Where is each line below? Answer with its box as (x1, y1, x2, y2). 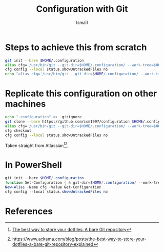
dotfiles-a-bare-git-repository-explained (12, 241, 94, 247)
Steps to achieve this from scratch (5, 42, 147, 53)
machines (5, 99, 46, 109)
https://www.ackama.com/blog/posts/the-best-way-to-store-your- (12, 236, 146, 242)
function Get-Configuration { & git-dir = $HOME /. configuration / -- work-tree (5, 180, 163, 185)
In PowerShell (5, 160, 62, 170)
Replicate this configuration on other (5, 88, 157, 99)
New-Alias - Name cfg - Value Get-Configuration (5, 185, 102, 189)
